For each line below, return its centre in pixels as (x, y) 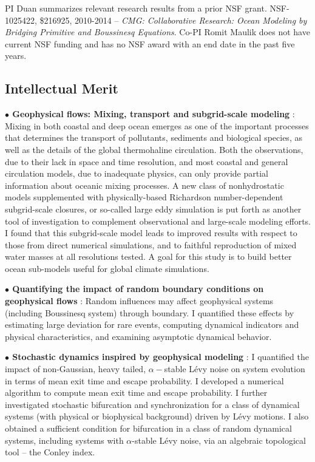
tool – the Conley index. (50, 452)
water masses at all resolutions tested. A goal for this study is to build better (148, 256)
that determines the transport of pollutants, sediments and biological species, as (154, 138)
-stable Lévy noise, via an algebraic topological (219, 440)
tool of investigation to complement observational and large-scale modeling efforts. (158, 221)
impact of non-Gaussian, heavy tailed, (76, 369)
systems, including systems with (64, 440)
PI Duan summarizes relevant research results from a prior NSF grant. (136, 8)
